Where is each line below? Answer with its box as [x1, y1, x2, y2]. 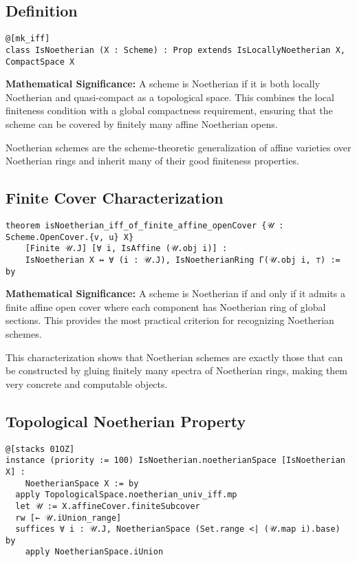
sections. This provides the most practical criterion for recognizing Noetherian [6, 313, 334, 327]
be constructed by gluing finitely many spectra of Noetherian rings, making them [6, 363, 348, 378]
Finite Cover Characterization [6, 187, 224, 208]
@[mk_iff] [6, 34, 50, 44]
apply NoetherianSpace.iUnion [25, 547, 164, 557]
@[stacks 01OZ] [6, 444, 75, 454]
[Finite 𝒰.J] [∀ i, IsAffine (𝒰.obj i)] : [25, 244, 228, 254]
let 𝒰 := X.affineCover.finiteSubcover [15, 501, 200, 511]
